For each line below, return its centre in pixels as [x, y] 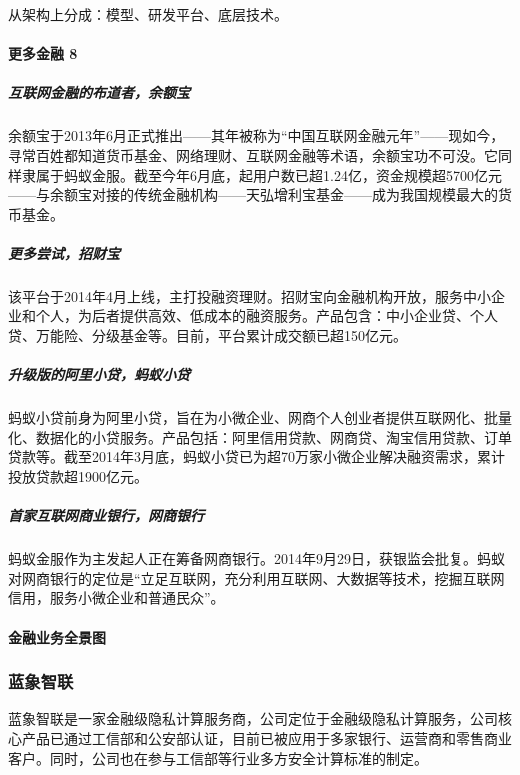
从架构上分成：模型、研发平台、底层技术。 [148, 14]
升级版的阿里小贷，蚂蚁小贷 [99, 374]
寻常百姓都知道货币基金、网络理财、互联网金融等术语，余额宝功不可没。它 [253, 154]
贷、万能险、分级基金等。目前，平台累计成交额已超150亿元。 [207, 335]
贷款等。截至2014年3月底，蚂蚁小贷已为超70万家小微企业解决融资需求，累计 [256, 456]
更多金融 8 [43, 53]
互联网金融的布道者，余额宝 [99, 92]
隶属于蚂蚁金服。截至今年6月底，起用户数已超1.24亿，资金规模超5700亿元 [261, 174]
